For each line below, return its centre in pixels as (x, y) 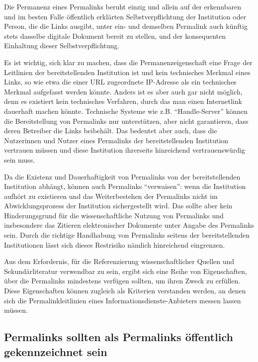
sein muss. (20, 159)
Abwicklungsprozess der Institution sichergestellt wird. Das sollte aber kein (118, 206)
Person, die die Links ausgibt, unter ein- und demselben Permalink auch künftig (126, 26)
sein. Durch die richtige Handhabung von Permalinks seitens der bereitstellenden (127, 235)
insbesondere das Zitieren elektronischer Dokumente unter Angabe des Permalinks (129, 225)
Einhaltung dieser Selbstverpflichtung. (62, 45)
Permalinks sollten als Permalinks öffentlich (119, 337)
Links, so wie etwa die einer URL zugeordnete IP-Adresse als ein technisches (120, 82)
